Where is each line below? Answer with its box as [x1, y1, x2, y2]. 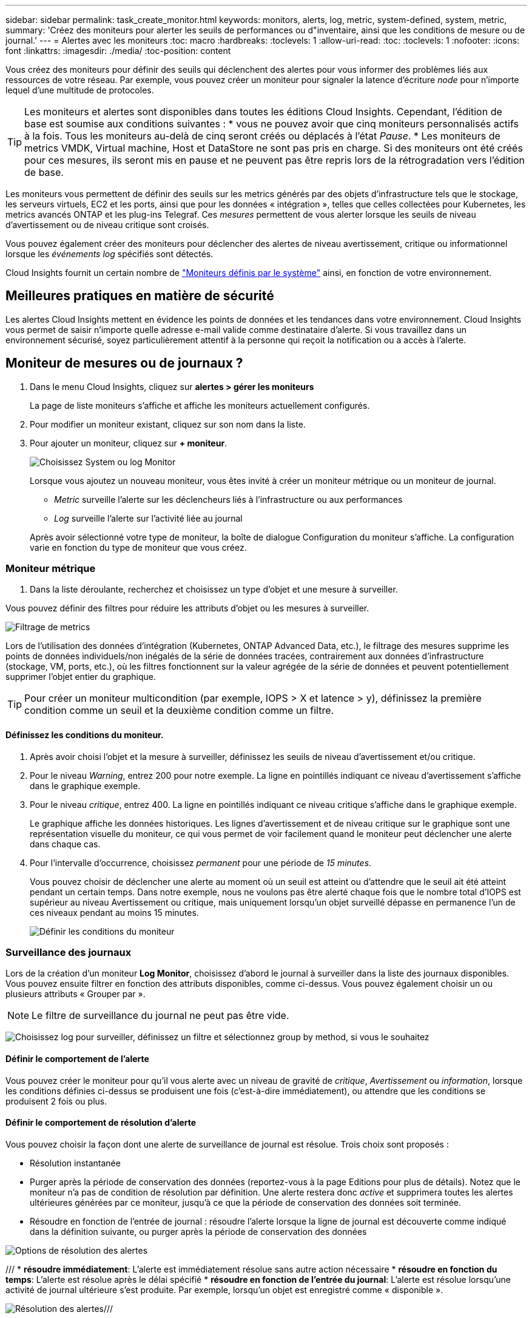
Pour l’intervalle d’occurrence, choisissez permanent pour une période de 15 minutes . [30, 857, 372, 868]
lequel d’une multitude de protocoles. [5, 85, 154, 95]
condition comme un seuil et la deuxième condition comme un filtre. [24, 704, 334, 717]
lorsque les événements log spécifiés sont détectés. [5, 249, 214, 259]
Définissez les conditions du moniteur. [5, 730, 164, 741]
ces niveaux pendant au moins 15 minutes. [30, 907, 199, 918]
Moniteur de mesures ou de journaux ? [5, 355, 243, 371]
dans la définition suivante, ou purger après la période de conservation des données [30, 1226, 367, 1237]
